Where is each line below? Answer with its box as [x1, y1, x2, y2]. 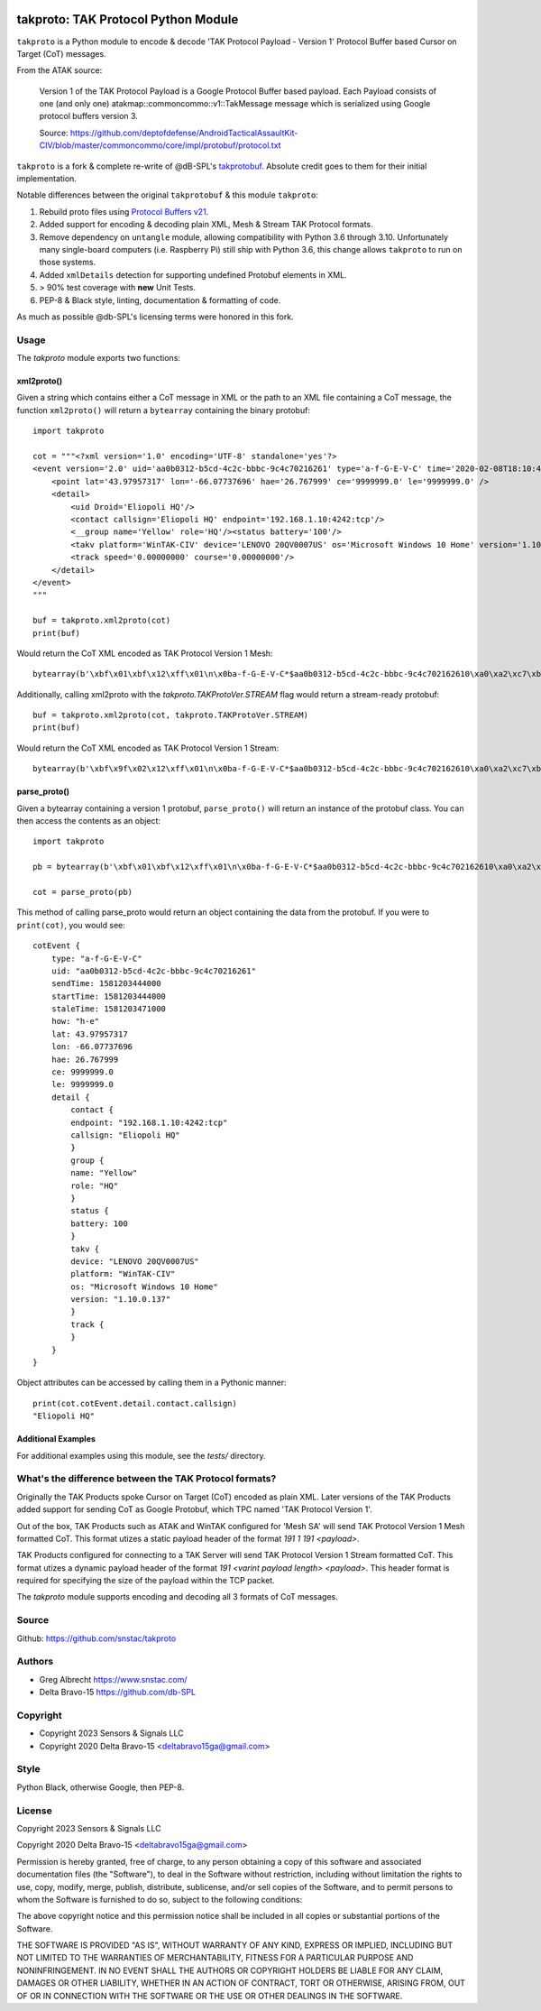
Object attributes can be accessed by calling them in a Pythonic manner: [16, 1377, 287, 1388]
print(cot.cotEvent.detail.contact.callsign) [32, 1398, 238, 1408]
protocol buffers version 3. [39, 111, 139, 122]
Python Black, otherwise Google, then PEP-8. [16, 1782, 185, 1793]
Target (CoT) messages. [16, 48, 107, 59]
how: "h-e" [50, 1016, 100, 1027]
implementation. [16, 173, 77, 184]
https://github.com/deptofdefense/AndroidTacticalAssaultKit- [69, 127, 298, 138]
